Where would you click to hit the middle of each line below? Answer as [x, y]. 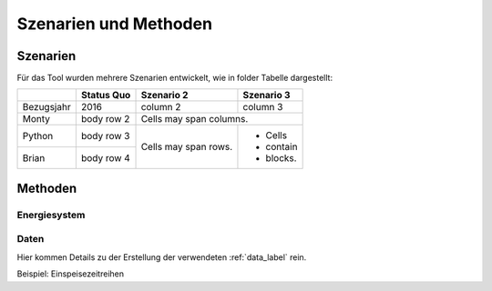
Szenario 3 [266, 95]
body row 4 [106, 157]
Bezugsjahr [47, 107]
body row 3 [105, 136]
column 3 [263, 107]
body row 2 [105, 119]
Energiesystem [51, 215]
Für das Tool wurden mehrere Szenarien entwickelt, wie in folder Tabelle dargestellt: [174, 78]
